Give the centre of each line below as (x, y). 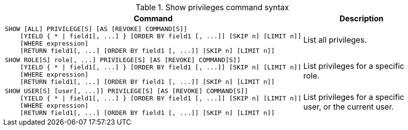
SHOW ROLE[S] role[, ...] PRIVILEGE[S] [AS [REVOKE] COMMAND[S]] (123, 60)
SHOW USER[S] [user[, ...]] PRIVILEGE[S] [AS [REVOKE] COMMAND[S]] (127, 91)
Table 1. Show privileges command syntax (212, 7)
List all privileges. (335, 40)
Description (362, 18)
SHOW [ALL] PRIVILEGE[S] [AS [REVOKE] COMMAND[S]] (96, 29)
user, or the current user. (348, 107)
